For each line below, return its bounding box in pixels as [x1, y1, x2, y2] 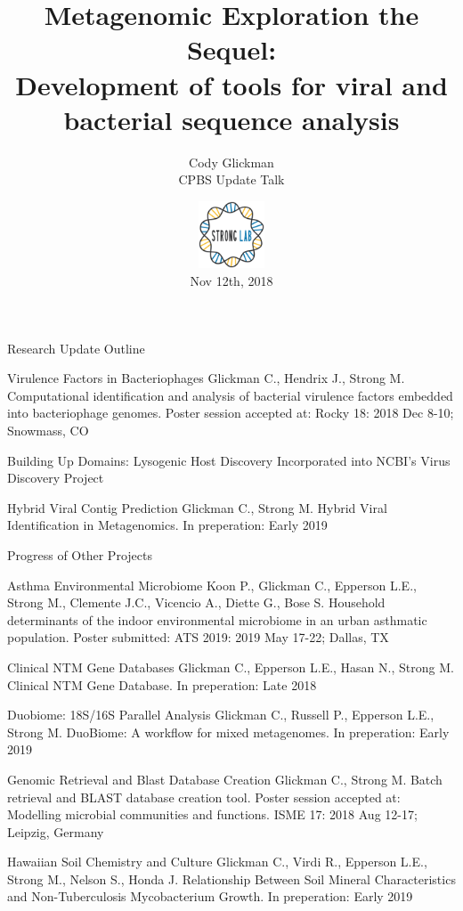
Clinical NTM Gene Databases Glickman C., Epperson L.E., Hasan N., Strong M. [7, 657, 454, 676]
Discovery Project [7, 468, 104, 487]
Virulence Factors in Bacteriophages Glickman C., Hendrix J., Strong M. [7, 369, 405, 387]
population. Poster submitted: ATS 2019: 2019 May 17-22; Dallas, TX [7, 628, 389, 647]
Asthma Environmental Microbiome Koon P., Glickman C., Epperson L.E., [7, 575, 417, 594]
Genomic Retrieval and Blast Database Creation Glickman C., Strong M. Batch [7, 769, 443, 788]
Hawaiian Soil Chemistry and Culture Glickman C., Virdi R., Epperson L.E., [7, 852, 427, 871]
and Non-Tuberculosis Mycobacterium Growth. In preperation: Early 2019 [7, 887, 413, 906]
